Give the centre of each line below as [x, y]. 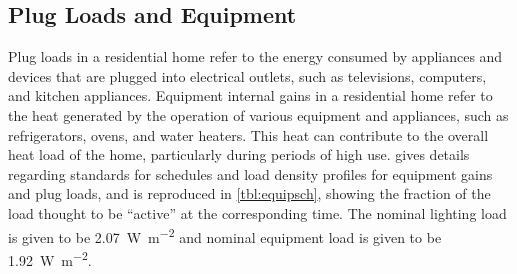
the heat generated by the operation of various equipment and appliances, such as [258, 114]
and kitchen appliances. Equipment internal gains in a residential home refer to [250, 95]
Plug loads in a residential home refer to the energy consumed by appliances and [255, 56]
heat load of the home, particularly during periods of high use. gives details [239, 154]
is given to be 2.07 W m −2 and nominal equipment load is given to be [225, 235]
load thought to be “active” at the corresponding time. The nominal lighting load [257, 212]
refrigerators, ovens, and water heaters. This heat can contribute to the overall [248, 134]
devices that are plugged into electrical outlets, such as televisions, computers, [247, 75]
